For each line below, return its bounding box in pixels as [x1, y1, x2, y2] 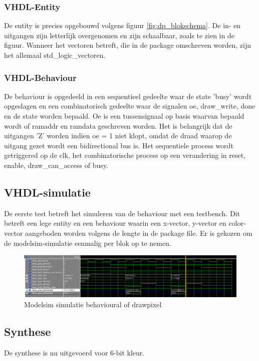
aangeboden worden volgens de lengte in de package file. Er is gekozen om [25, 227, 252, 238]
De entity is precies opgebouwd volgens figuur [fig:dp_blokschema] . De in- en [4, 20, 241, 31]
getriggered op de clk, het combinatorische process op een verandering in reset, [4, 150, 245, 160]
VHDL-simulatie [4, 184, 91, 200]
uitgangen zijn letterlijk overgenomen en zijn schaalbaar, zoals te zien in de [4, 30, 234, 40]
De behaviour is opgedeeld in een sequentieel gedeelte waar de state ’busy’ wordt [4, 91, 252, 101]
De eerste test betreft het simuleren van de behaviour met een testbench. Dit [4, 208, 240, 218]
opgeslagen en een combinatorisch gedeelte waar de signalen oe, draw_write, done [4, 101, 255, 111]
